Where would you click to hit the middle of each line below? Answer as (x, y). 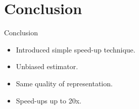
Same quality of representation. (64, 83)
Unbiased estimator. (47, 66)
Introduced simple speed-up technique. (76, 49)
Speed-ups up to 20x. (49, 100)
